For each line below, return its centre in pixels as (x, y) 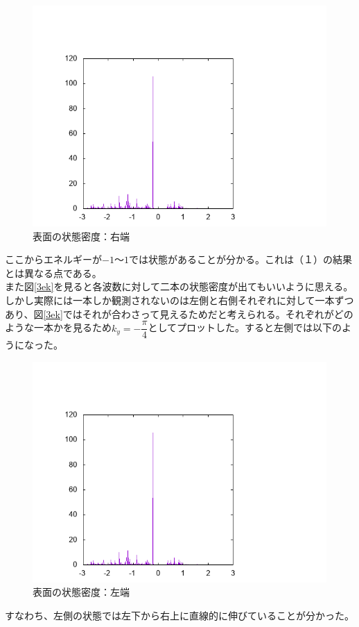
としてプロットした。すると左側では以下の (245, 327)
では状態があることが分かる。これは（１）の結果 (240, 259)
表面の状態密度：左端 (81, 592)
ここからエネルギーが (53, 259)
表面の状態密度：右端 (81, 236)
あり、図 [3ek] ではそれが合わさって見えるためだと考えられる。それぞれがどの (179, 313)
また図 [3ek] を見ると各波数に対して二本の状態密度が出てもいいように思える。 (179, 286)
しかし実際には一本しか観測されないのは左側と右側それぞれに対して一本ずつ (179, 300)
